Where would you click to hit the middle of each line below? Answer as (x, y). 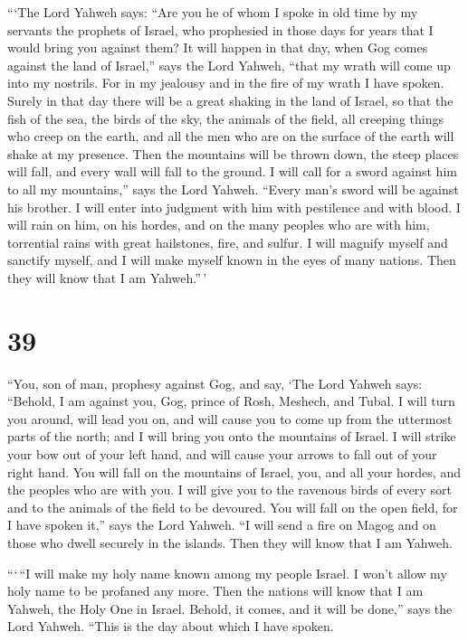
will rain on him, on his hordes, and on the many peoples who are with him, (219, 225)
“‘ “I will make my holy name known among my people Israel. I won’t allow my (227, 573)
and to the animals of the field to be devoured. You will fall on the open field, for (233, 507)
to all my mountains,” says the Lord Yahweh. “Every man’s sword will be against (233, 189)
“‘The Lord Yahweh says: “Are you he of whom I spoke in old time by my (213, 12)
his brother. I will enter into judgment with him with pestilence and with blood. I (234, 207)
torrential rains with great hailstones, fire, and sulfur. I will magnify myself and (228, 242)
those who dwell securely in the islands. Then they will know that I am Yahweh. (230, 542)
